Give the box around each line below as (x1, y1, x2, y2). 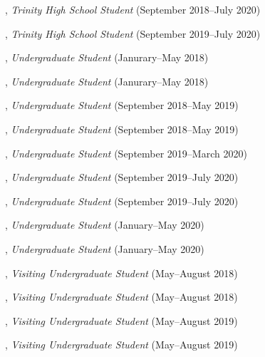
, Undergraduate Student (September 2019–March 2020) (5, 145, 247, 160)
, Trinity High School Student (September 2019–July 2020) (5, 26, 261, 41)
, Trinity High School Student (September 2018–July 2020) (5, 2, 261, 16)
